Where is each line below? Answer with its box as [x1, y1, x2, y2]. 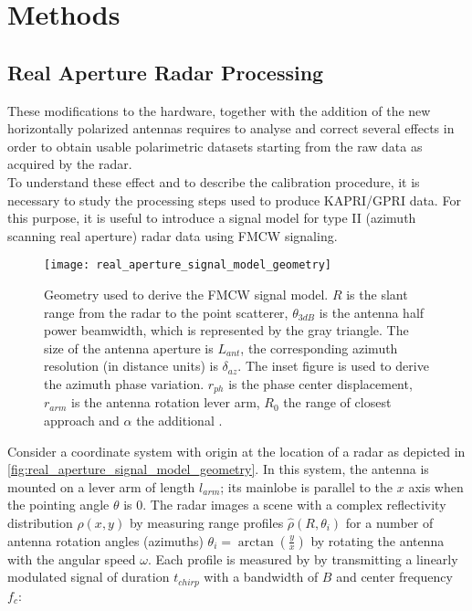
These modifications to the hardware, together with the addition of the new [7, 100, 431, 120]
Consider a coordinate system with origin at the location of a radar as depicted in [7, 441, 466, 460]
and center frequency [336, 567, 453, 586]
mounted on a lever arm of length [7, 477, 195, 496]
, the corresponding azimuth [240, 338, 398, 357]
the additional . [136, 411, 223, 429]
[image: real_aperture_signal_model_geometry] [44, 258, 331, 272]
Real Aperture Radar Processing [7, 58, 324, 86]
